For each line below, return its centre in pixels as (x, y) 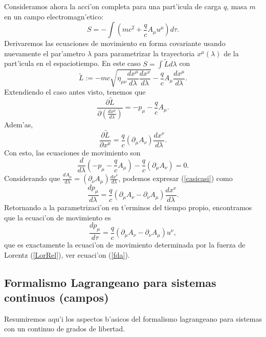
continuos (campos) (57, 297)
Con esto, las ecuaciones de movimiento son (72, 152)
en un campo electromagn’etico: (54, 16)
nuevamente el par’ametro (45, 53)
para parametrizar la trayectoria (144, 53)
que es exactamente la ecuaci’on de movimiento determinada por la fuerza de (125, 244)
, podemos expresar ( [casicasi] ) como (175, 178)
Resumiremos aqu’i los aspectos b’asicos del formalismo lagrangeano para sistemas (133, 318)
